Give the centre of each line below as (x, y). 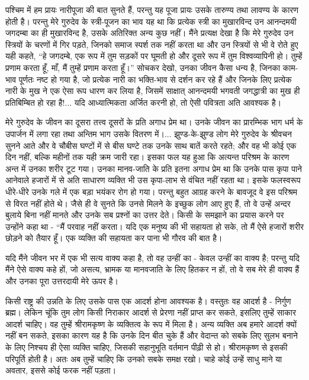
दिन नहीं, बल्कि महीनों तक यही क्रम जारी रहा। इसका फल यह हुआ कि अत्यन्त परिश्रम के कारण (147, 157)
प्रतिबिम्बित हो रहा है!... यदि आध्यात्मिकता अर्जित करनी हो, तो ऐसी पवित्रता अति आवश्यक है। (144, 102)
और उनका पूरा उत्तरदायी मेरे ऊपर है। (62, 281)
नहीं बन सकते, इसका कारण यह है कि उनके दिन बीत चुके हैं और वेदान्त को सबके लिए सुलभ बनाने (152, 335)
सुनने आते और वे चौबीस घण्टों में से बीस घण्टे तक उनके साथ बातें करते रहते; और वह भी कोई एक (151, 145)
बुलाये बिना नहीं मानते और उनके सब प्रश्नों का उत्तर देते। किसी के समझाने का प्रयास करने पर (145, 215)
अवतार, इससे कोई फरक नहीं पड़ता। (61, 370)
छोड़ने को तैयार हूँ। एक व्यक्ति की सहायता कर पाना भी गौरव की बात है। (114, 238)
